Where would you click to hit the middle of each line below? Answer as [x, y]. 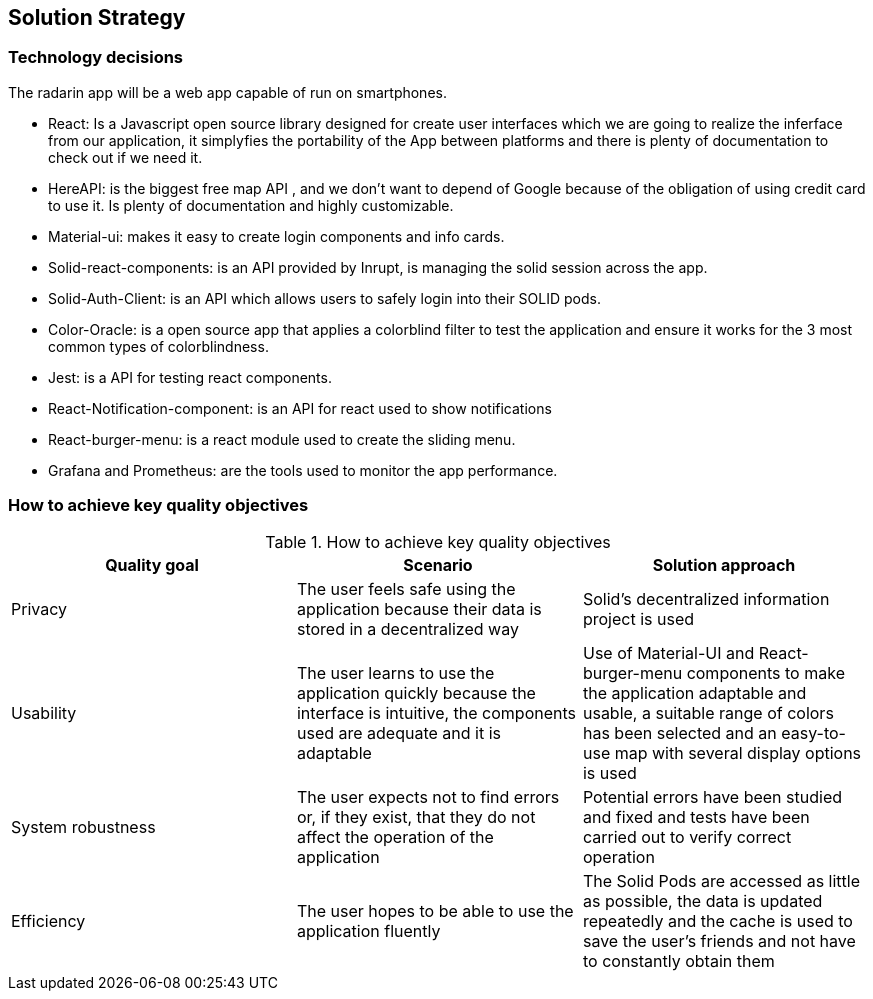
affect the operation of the [395, 836]
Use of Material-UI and [668, 652]
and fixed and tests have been [696, 816]
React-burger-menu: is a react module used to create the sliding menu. [282, 439]
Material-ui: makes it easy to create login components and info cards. [276, 236]
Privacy [39, 608]
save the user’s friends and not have [719, 940]
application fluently [368, 930]
